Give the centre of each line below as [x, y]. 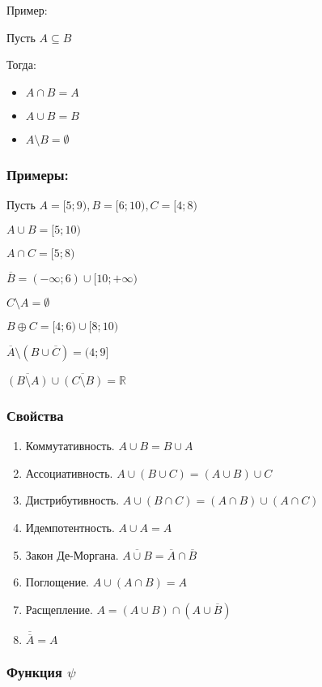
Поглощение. [57, 582]
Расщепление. [59, 609]
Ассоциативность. [69, 472]
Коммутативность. [70, 446]
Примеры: [38, 174]
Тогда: [21, 64]
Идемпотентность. [70, 528]
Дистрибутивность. [72, 500]
